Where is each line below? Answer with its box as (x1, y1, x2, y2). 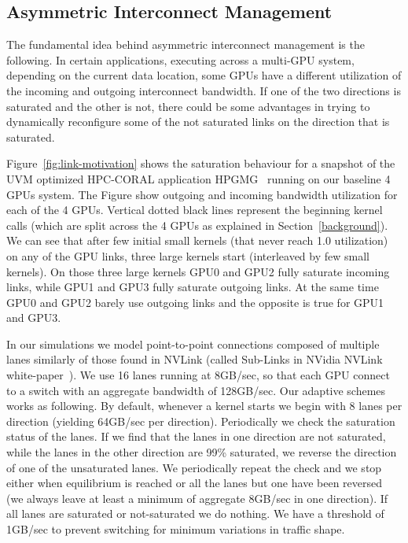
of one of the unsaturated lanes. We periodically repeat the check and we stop (6, 459, 382, 475)
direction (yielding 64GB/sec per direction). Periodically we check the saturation (6, 412, 395, 429)
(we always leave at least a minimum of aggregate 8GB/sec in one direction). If (6, 489, 388, 506)
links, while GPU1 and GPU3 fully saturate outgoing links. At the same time (6, 279, 379, 295)
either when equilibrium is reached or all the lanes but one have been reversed (6, 475, 383, 491)
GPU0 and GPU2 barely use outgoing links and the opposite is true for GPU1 (6, 294, 384, 310)
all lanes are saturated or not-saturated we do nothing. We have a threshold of (6, 505, 384, 522)
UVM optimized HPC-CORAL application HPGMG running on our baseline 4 (6, 170, 391, 187)
